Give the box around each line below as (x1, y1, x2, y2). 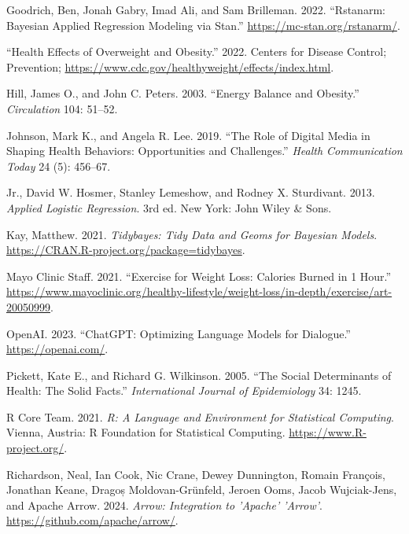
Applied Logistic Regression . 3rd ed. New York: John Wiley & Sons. (6, 199, 332, 215)
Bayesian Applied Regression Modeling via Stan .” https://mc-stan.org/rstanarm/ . (6, 17, 400, 33)
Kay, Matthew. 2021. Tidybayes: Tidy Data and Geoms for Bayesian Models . (6, 226, 378, 242)
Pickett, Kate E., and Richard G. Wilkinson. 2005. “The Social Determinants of (6, 366, 392, 383)
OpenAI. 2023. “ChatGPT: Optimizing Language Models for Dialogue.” (6, 325, 351, 341)
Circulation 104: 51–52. (6, 100, 118, 116)
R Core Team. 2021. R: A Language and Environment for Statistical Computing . (6, 408, 394, 425)
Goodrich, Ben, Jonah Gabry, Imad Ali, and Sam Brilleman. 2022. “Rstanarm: (6, 2, 385, 17)
